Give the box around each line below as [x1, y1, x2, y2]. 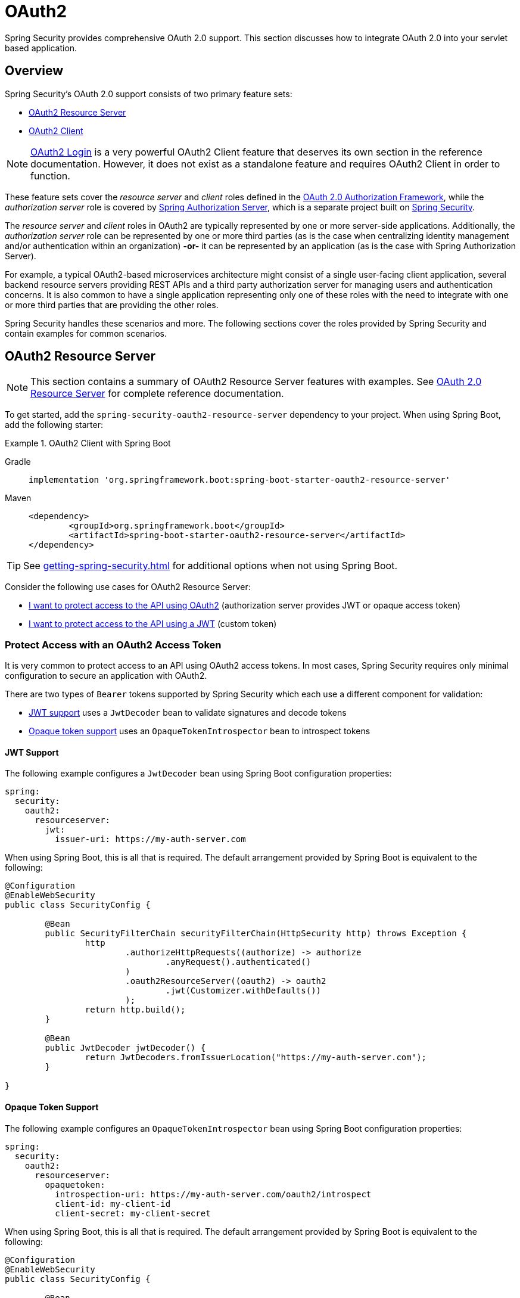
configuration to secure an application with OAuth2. [5, 670, 207, 681]
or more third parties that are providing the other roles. [5, 299, 219, 310]
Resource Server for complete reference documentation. [30, 387, 284, 400]
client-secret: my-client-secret [55, 1208, 211, 1218]
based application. [5, 42, 77, 53]
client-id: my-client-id [55, 1198, 171, 1209]
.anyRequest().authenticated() [165, 957, 312, 967]
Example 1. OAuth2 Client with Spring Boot [5, 438, 171, 449]
